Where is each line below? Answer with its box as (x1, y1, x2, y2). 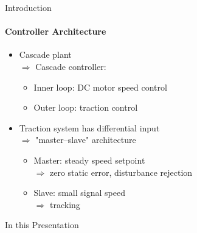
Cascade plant (19, 48, 72, 61)
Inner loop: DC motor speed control (33, 80, 167, 93)
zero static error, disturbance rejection (49, 165, 193, 178)
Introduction (5, 1, 52, 13)
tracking (49, 198, 80, 210)
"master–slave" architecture (35, 133, 136, 146)
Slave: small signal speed (33, 186, 125, 199)
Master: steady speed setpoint (33, 153, 145, 166)
